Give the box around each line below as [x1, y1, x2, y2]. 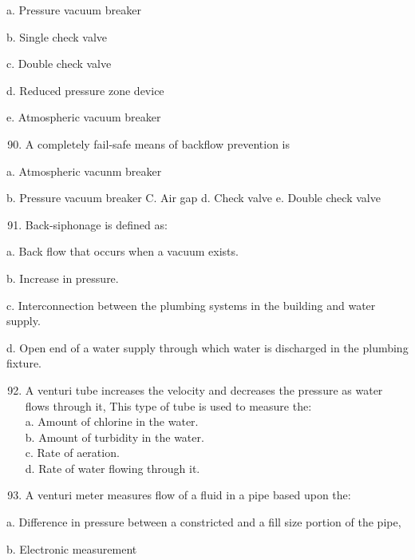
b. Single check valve [6, 28, 107, 45]
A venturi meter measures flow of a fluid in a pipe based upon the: [25, 487, 351, 503]
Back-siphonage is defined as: [25, 216, 168, 232]
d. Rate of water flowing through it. [25, 459, 200, 476]
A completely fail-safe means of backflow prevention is [25, 135, 290, 152]
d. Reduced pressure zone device [6, 81, 164, 98]
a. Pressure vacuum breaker [6, 2, 141, 18]
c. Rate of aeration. [25, 444, 120, 461]
